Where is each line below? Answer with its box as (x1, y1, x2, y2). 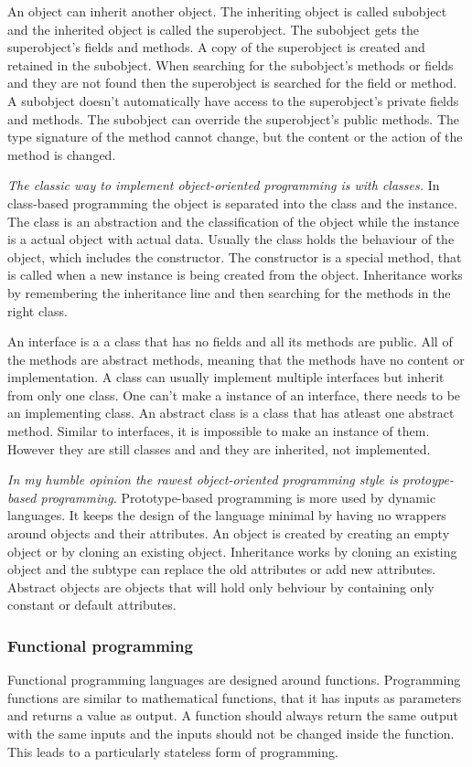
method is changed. (7, 144, 116, 164)
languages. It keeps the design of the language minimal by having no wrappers (7, 506, 446, 525)
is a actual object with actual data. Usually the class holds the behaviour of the (7, 229, 455, 249)
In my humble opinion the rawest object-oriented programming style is (7, 470, 398, 489)
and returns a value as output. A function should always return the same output (7, 706, 458, 725)
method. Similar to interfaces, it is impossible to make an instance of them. (7, 421, 430, 441)
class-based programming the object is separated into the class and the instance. (7, 193, 457, 212)
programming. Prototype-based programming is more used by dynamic (40, 487, 436, 506)
